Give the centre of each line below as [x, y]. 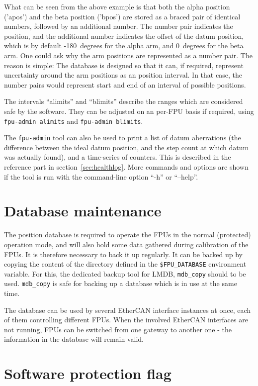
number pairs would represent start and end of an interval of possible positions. [125, 84]
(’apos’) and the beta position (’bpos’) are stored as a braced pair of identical [122, 16]
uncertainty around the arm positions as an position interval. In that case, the [123, 75]
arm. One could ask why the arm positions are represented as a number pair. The [128, 55]
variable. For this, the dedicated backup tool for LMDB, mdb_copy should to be [125, 273]
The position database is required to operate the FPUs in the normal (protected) [128, 235]
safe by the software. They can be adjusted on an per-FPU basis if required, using [129, 111]
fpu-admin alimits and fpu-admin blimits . [74, 121]
